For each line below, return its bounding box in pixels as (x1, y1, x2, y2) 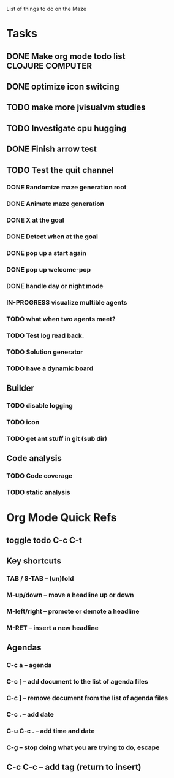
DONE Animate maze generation (6, 199, 105, 208)
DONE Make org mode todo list (6, 51, 126, 61)
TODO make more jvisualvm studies (6, 102, 146, 113)
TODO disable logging (6, 401, 74, 410)
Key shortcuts (6, 555, 61, 566)
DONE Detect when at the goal (6, 232, 98, 241)
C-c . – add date (6, 710, 54, 719)
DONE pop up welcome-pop (6, 265, 91, 274)
